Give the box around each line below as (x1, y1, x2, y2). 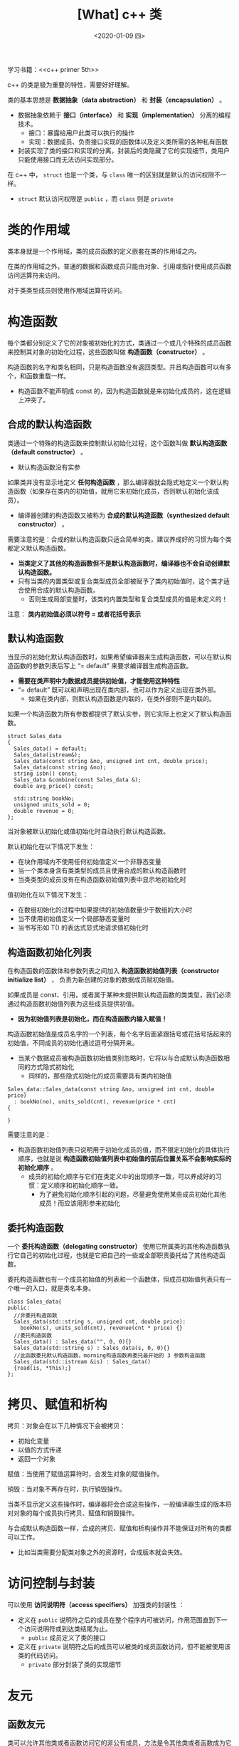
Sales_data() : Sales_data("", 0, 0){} (14, 1339, 132, 1346)
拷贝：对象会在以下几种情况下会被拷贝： (7, 1422, 126, 1430)
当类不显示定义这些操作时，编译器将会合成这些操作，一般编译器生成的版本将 (7, 1500, 232, 1508)
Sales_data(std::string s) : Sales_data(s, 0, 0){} (14, 1344, 171, 1352)
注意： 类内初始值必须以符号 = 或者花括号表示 (7, 610, 142, 618)
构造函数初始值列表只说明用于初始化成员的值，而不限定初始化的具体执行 (17, 1145, 230, 1154)
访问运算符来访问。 (7, 271, 64, 279)
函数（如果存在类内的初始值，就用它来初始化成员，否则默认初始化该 (13, 487, 213, 495)
